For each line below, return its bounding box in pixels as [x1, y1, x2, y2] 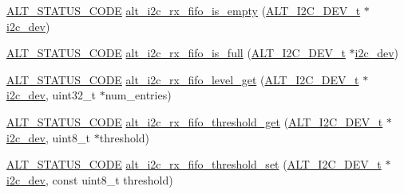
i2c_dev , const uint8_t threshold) [6, 171, 173, 188]
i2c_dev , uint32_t [6, 87, 97, 103]
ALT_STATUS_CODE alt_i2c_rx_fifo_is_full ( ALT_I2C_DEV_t [6, 45, 346, 61]
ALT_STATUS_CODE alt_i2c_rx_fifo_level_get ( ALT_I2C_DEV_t [6, 71, 359, 87]
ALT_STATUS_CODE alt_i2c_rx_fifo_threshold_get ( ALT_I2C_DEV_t [6, 113, 383, 130]
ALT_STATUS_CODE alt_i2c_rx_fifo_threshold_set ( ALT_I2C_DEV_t [6, 156, 382, 173]
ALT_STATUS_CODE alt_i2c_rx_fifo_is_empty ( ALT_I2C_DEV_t [6, 2, 361, 18]
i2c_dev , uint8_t [6, 129, 91, 145]
